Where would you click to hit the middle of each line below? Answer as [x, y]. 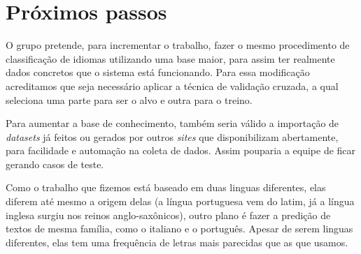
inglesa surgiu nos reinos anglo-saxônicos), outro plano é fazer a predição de [168, 215]
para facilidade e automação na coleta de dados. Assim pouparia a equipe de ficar [181, 150]
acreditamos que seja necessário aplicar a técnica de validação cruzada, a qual [172, 85]
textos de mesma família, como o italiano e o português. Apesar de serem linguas [179, 229]
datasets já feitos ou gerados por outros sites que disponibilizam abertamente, [172, 136]
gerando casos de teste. [55, 164]
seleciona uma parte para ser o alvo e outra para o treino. [129, 99]
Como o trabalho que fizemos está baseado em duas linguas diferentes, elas [166, 187]
